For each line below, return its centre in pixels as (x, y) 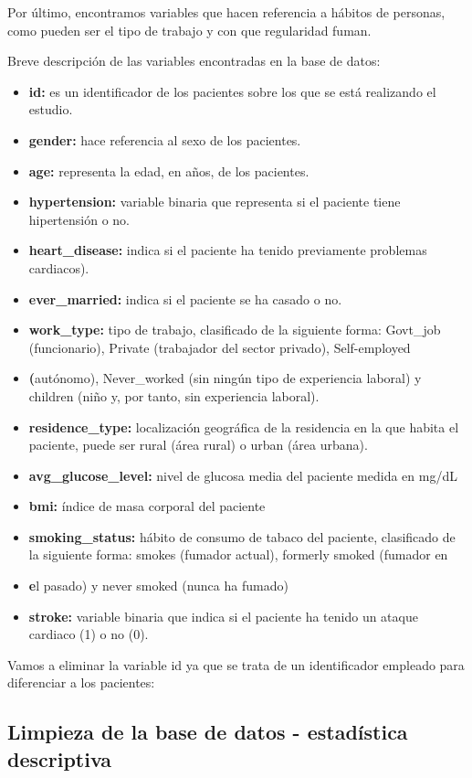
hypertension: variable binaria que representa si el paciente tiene (215, 202)
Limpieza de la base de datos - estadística (208, 732)
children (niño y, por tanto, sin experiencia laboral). (174, 395)
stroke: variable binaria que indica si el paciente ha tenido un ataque (223, 616)
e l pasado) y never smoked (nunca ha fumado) (158, 586)
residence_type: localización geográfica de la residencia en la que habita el (244, 426)
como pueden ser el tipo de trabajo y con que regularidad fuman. (189, 30)
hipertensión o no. (79, 219)
